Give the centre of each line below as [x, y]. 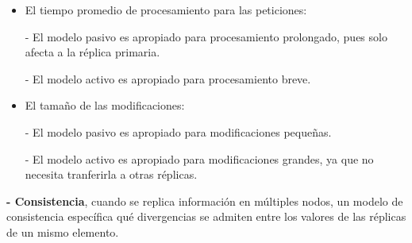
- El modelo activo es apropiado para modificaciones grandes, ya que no [199, 158]
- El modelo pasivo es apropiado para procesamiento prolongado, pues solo [206, 36]
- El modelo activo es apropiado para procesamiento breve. [168, 78]
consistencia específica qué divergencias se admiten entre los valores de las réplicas [206, 216]
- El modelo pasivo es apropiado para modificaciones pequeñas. [178, 131]
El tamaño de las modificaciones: [105, 105]
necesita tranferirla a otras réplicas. [111, 174]
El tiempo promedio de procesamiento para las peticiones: [166, 10]
